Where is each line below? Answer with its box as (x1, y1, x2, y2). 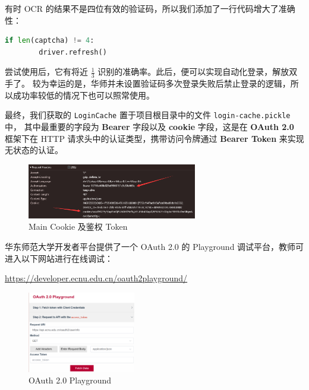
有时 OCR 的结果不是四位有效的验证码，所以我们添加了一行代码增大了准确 (5, 2, 295, 14)
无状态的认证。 (5, 144, 63, 156)
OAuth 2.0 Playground (29, 374, 112, 386)
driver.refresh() (39, 47, 107, 56)
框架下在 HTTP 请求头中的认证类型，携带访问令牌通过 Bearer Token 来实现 (5, 132, 304, 144)
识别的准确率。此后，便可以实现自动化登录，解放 (97, 65, 289, 78)
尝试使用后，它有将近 (5, 65, 88, 78)
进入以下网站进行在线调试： (5, 252, 113, 264)
